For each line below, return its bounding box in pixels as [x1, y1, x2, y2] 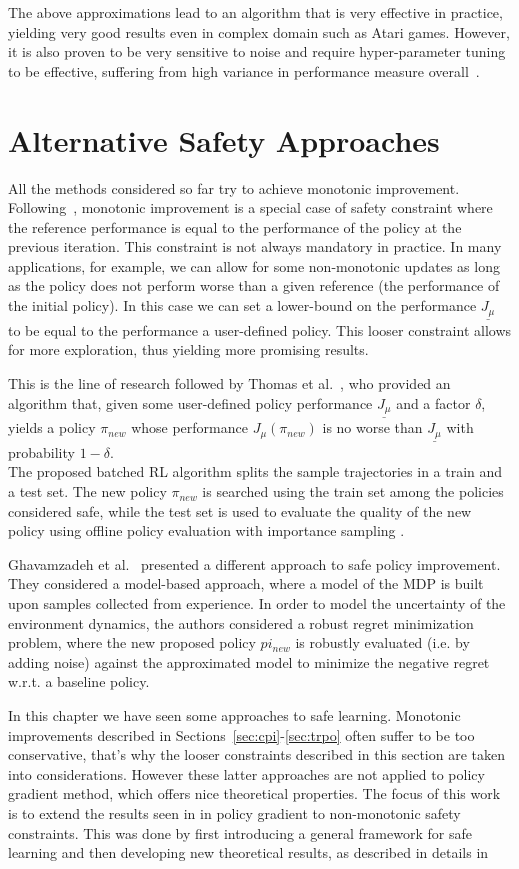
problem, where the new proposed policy [8, 632, 256, 653]
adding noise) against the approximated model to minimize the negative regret [8, 651, 490, 672]
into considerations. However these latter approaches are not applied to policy [8, 763, 485, 784]
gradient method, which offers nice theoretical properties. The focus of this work [8, 783, 501, 804]
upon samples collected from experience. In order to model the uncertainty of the [8, 593, 506, 614]
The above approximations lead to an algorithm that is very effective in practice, [8, 2, 503, 22]
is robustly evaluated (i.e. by [295, 632, 470, 653]
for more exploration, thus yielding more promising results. [8, 339, 369, 360]
